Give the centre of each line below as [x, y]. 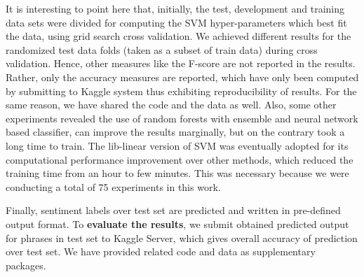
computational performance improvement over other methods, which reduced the [180, 159]
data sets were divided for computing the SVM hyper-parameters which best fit [176, 22]
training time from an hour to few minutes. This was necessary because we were [177, 173]
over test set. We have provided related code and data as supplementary [161, 251]
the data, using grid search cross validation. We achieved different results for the [178, 36]
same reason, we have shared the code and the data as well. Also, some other [171, 105]
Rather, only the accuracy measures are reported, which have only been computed [182, 77]
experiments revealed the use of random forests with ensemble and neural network [182, 118]
